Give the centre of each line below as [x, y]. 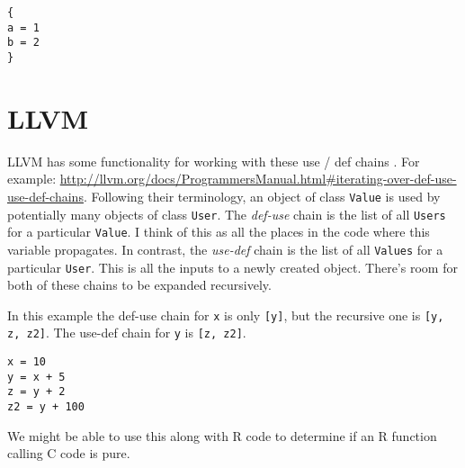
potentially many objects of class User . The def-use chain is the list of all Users [227, 214]
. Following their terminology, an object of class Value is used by [262, 196]
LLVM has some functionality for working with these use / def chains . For [214, 161]
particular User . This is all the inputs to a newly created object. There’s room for [232, 267]
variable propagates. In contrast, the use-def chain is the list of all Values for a [225, 249]
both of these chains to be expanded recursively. [139, 285]
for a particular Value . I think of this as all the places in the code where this [219, 232]
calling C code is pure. [69, 453]
